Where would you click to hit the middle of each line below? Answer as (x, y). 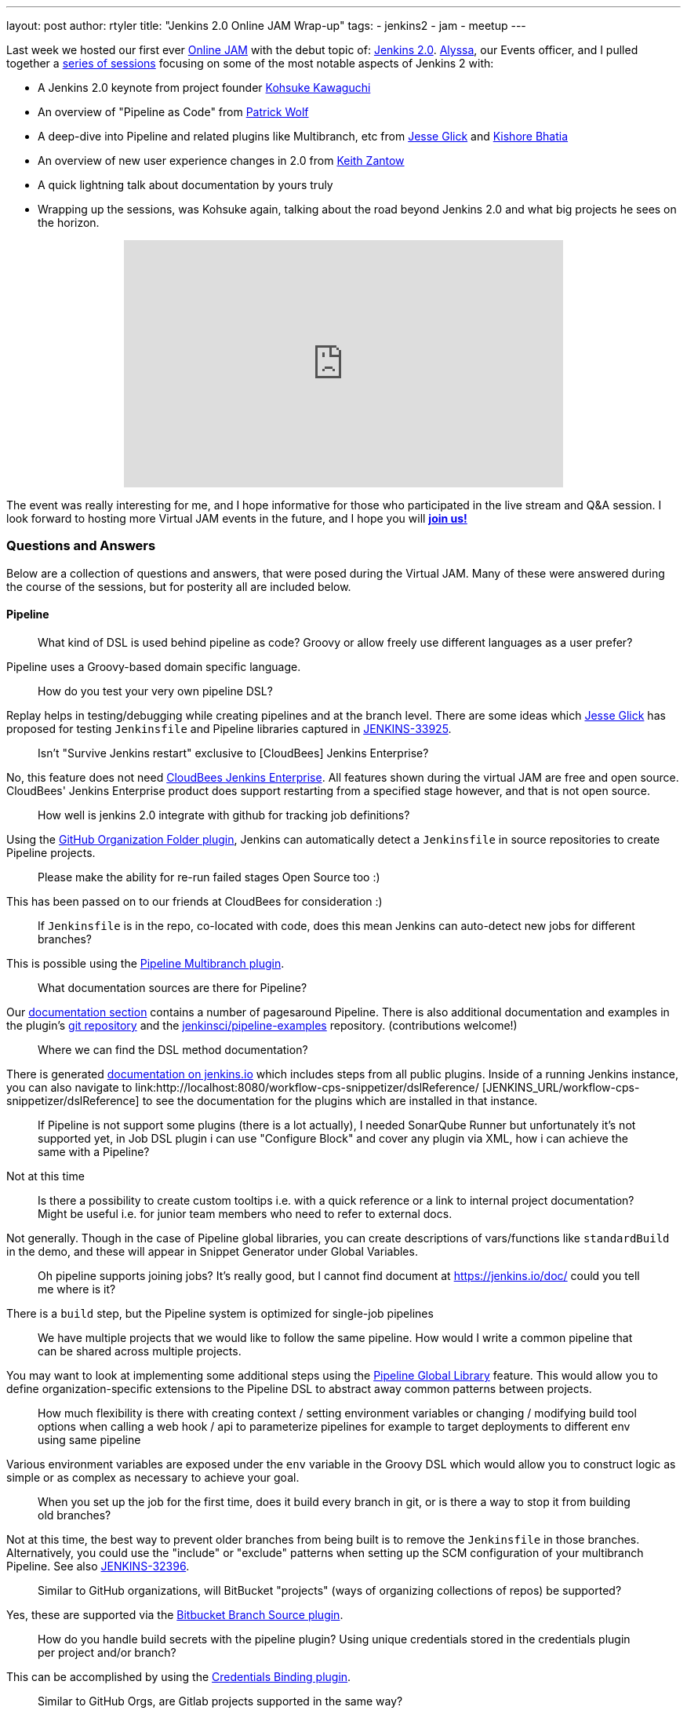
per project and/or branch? (107, 1652)
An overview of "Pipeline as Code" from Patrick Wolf (173, 112)
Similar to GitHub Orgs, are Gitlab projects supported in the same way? (220, 1701)
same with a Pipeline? (94, 1151)
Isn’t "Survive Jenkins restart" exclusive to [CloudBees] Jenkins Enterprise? (233, 753)
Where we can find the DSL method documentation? (173, 1049)
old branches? (75, 1515)
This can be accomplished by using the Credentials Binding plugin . (179, 1676)
